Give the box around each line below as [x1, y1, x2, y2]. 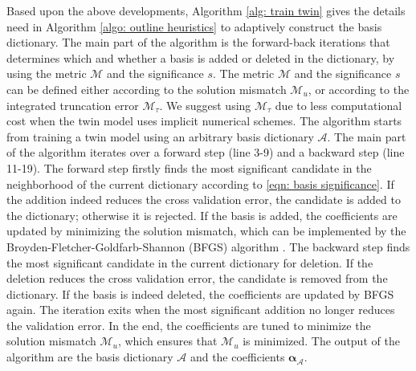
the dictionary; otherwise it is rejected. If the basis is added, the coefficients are [6, 206, 398, 223]
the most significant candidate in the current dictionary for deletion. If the [6, 254, 373, 271]
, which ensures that [117, 332, 218, 349]
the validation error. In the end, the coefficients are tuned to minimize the [6, 316, 371, 333]
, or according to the [308, 80, 410, 97]
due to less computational [275, 96, 402, 113]
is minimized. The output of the [243, 332, 400, 349]
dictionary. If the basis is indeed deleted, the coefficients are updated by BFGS [6, 285, 394, 302]
